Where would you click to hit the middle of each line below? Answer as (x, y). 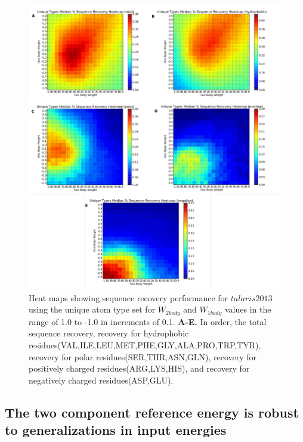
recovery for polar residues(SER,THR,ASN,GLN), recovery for (143, 356)
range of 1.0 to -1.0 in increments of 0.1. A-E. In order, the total (148, 321)
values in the (248, 309)
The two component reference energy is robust (152, 412)
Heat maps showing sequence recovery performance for (129, 297)
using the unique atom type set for (92, 309)
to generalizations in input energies (116, 430)
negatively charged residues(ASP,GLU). (101, 380)
